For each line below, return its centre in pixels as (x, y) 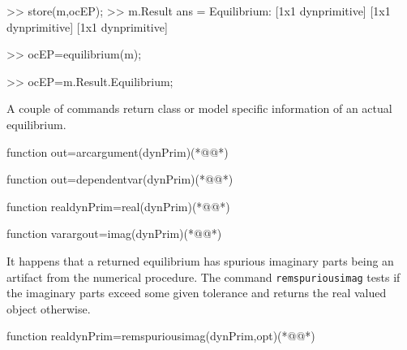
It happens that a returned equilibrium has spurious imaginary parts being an (200, 260)
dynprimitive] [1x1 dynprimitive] (87, 26)
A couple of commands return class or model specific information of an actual (199, 108)
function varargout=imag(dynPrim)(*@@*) (114, 233)
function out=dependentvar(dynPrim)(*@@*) (120, 179)
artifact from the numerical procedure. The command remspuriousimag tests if (203, 277)
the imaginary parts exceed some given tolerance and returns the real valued (197, 293)
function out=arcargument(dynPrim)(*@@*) (118, 151)
